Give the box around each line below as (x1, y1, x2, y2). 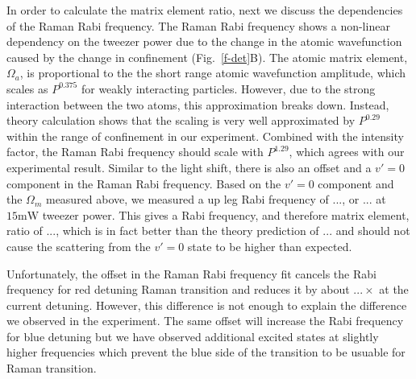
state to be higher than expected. (187, 237, 352, 254)
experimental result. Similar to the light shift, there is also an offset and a (6, 159, 372, 175)
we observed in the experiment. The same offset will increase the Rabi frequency (6, 312, 404, 329)
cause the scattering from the (6, 237, 151, 254)
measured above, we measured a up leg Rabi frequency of (45, 191, 329, 208)
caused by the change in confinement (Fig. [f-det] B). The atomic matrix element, (6, 48, 408, 65)
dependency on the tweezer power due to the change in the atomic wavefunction (6, 33, 402, 50)
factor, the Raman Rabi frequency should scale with (6, 143, 264, 160)
